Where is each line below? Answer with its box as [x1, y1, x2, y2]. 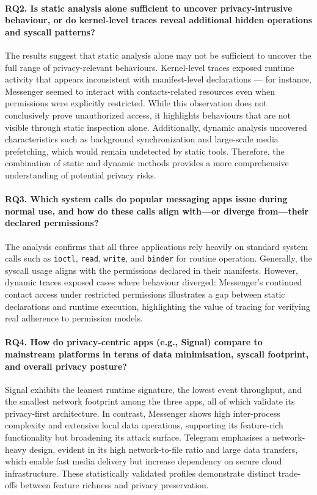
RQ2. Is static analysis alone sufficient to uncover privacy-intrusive [5, 1, 293, 14]
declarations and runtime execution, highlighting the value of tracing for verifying [5, 299, 310, 312]
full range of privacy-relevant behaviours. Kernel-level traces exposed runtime [5, 61, 294, 73]
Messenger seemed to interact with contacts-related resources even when [5, 84, 275, 97]
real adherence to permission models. [5, 312, 143, 324]
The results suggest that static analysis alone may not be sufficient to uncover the [5, 48, 312, 61]
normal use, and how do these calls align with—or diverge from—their [5, 204, 309, 217]
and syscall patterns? [5, 25, 95, 38]
